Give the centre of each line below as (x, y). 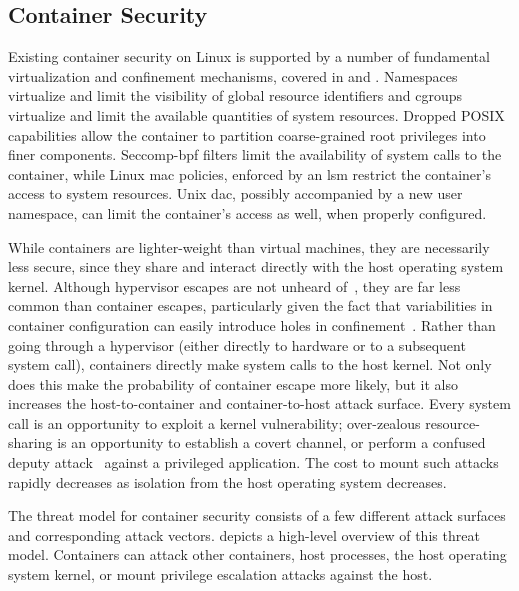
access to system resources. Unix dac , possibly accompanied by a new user (235, 193)
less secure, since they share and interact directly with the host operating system (256, 266)
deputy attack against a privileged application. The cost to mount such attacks (253, 462)
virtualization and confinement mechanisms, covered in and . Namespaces (233, 75)
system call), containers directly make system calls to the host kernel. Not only (250, 364)
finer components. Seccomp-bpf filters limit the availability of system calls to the (255, 154)
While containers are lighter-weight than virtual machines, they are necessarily (249, 246)
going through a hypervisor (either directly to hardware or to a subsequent (237, 344)
